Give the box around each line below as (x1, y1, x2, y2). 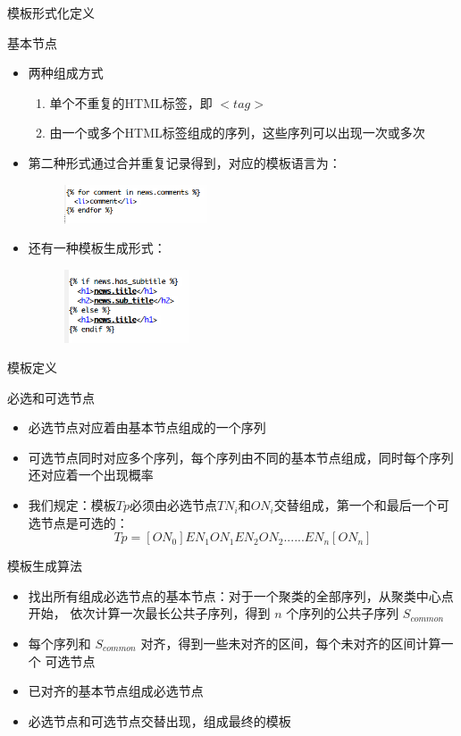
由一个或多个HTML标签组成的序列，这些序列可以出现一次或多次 (49, 123, 425, 142)
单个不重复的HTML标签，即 (49, 93, 213, 112)
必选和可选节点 (7, 388, 95, 406)
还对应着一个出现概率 (28, 465, 154, 484)
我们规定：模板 (28, 496, 116, 514)
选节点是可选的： (28, 513, 129, 531)
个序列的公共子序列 (286, 604, 399, 623)
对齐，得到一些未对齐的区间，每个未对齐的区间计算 (140, 634, 441, 653)
